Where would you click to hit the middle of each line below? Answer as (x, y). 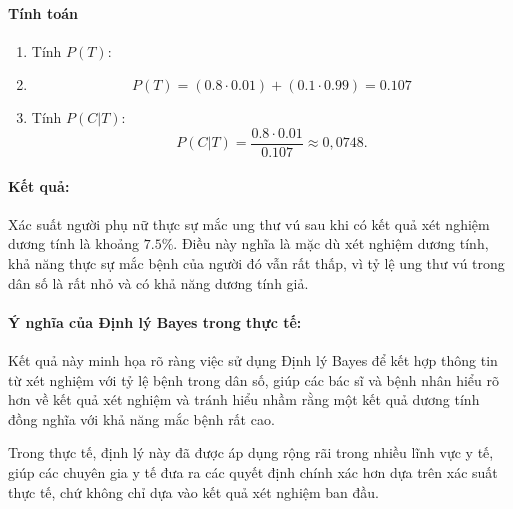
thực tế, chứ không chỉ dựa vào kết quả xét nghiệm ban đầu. (194, 491)
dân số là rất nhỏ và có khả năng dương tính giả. (158, 282)
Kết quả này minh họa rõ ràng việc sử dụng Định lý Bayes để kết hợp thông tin (253, 360)
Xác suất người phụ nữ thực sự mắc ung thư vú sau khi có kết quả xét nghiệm (249, 223)
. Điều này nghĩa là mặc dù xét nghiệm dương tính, (331, 243)
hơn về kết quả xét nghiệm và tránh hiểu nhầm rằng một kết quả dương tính (244, 399)
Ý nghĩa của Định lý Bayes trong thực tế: (155, 321)
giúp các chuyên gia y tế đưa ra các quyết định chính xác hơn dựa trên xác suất (253, 471)
